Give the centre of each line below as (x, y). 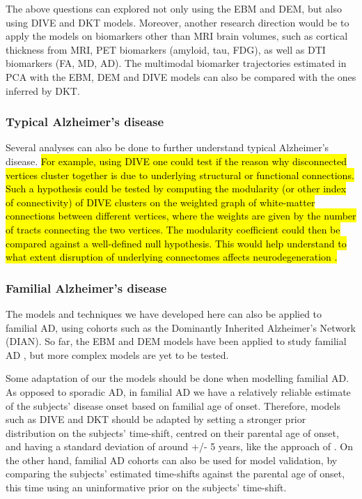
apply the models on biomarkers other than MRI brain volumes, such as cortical (177, 36)
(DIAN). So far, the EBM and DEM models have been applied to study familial (176, 341)
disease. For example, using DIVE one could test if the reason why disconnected (176, 161)
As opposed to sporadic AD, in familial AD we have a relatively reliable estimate (178, 391)
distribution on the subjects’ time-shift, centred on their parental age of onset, (172, 432)
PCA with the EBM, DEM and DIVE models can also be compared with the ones (181, 76)
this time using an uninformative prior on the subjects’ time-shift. (146, 488)
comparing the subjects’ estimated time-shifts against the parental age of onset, (175, 474)
